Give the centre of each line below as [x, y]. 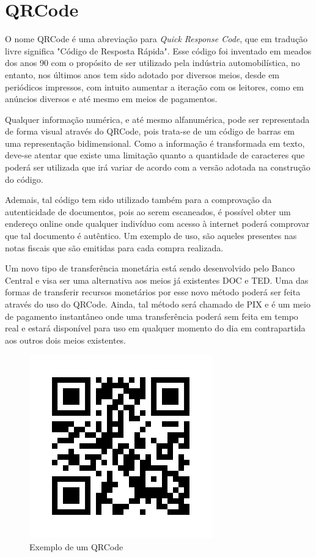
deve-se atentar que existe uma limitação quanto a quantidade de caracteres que [155, 155]
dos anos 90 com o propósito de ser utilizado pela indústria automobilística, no [152, 63]
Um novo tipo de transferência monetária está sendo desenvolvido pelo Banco [150, 268]
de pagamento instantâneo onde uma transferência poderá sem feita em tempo [152, 316]
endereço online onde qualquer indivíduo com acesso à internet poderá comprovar [157, 223]
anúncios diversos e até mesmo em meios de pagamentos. [111, 99]
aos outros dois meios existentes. [66, 340]
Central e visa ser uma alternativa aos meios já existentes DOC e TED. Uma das [157, 280]
